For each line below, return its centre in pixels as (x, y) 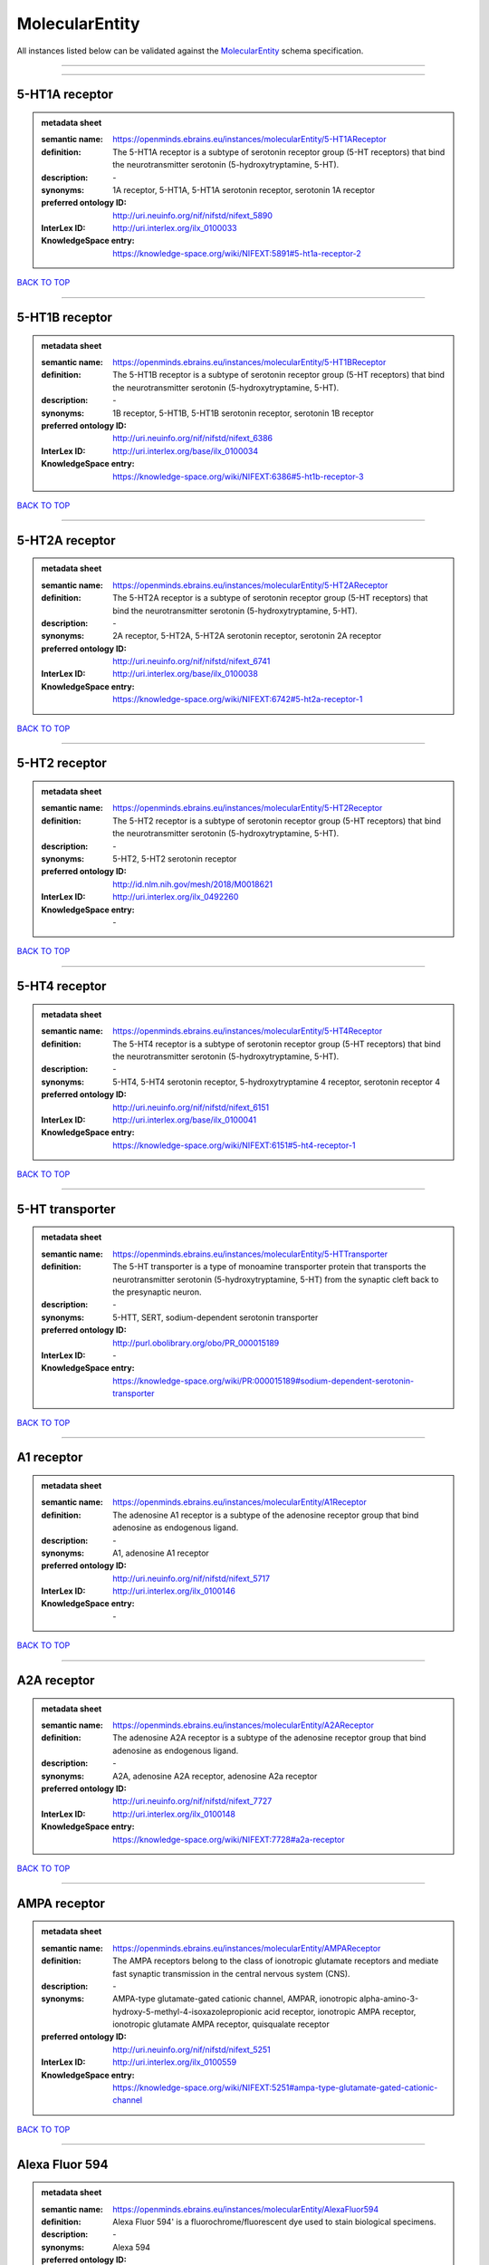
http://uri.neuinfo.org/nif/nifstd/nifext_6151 (191, 1107)
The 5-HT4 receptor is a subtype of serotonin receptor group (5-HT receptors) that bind (277, 1044)
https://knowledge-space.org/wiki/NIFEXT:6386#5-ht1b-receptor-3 (238, 477)
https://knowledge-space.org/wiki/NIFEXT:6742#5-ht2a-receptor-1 (238, 699)
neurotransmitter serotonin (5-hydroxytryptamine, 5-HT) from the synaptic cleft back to (276, 1279)
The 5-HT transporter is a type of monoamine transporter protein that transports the (269, 1267)
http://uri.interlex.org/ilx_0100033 (175, 228)
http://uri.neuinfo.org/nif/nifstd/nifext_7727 (192, 1801)
